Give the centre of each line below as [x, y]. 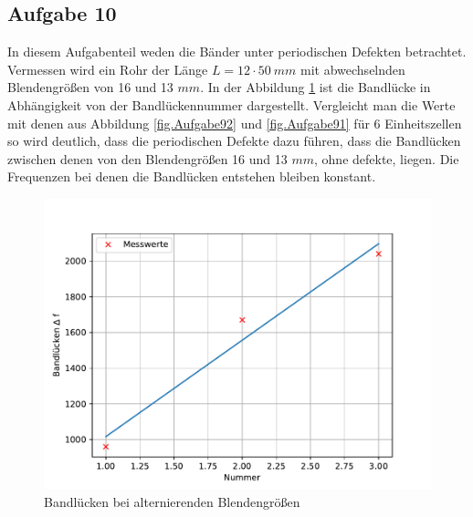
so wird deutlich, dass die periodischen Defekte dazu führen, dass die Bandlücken [234, 141]
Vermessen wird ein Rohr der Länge [108, 69]
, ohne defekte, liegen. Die [387, 158]
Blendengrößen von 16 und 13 [90, 87]
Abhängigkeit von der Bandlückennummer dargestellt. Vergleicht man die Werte [231, 104]
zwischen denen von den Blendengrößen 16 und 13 [147, 158]
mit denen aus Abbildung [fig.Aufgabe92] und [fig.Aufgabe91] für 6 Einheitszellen [235, 123]
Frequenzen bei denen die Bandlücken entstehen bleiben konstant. [192, 176]
